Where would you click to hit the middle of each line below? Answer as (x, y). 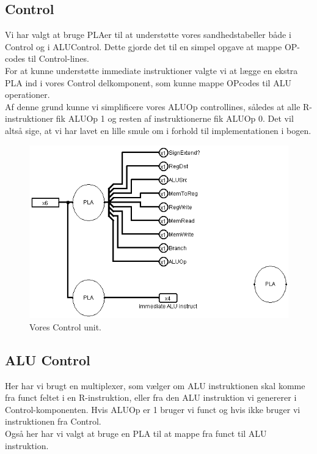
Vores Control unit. (66, 326)
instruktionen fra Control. (53, 421)
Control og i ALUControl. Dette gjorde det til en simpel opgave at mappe (144, 46)
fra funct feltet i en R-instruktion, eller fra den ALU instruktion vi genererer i (151, 397)
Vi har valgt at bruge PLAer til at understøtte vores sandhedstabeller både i (148, 35)
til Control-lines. (58, 58)
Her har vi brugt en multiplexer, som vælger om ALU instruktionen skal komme (155, 385)
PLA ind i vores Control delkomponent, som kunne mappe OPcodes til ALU (148, 82)
